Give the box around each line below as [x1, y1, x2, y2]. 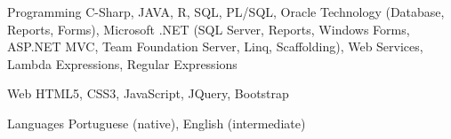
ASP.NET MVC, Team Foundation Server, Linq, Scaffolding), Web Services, [7, 37, 423, 56]
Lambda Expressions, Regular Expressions [7, 54, 238, 73]
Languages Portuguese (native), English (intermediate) [7, 113, 306, 132]
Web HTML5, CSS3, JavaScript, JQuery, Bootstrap [7, 84, 289, 103]
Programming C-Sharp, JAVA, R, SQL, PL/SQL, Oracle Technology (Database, [7, 3, 445, 20]
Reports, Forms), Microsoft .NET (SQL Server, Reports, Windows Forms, [7, 19, 410, 38]
